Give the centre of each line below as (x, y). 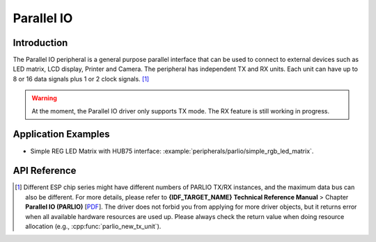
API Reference (45, 171)
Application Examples (62, 135)
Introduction (40, 43)
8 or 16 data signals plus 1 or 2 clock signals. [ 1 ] (81, 79)
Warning (44, 98)
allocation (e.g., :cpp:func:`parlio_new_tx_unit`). (93, 226)
